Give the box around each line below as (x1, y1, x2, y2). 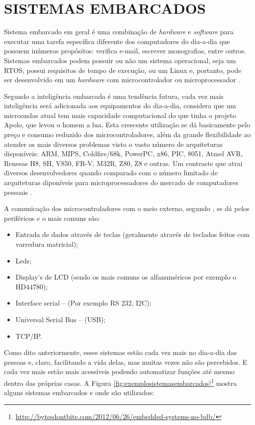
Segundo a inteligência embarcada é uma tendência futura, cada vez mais (4, 91, 224, 101)
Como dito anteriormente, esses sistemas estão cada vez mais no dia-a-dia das (4, 347, 237, 357)
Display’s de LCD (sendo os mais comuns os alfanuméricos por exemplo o (15, 272, 236, 282)
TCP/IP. (15, 331, 42, 341)
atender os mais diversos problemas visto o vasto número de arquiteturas (4, 139, 223, 149)
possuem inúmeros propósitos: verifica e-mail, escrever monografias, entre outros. (4, 46, 247, 56)
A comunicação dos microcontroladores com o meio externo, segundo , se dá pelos (4, 203, 250, 213)
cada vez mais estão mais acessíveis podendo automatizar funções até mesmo (4, 366, 235, 377)
